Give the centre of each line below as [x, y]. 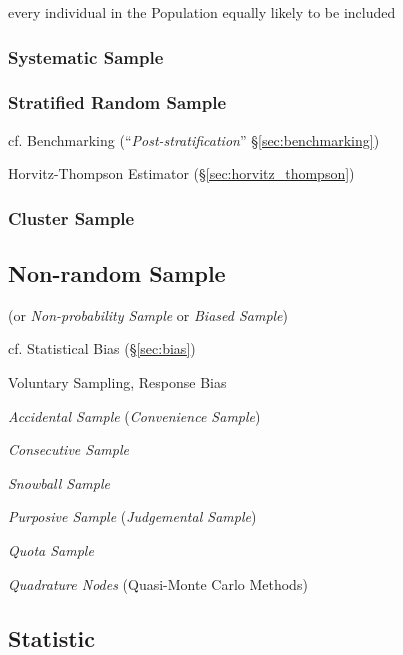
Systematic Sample [86, 56]
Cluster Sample [71, 217]
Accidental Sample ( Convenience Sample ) [134, 415]
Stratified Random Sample [117, 102]
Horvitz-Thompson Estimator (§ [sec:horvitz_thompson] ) [181, 173]
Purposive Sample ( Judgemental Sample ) [132, 516]
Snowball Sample [59, 482]
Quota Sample [51, 550]
